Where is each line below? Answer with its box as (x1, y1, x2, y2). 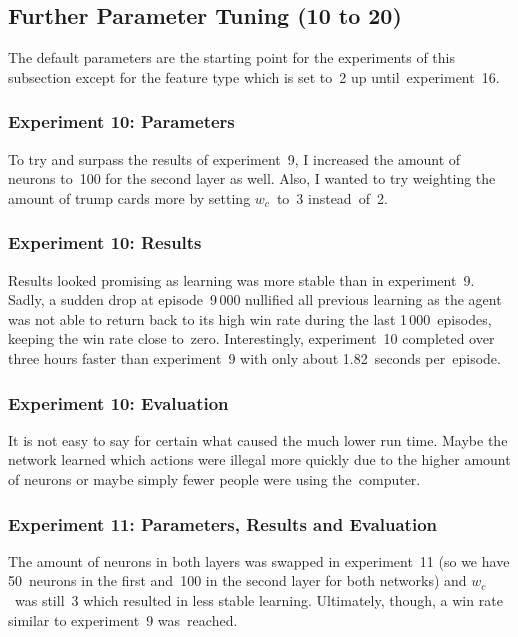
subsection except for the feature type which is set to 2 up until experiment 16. (8, 66, 500, 87)
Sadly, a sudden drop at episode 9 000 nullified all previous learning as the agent (8, 289, 502, 310)
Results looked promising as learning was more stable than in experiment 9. (8, 269, 475, 290)
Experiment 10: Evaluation (8, 390, 229, 415)
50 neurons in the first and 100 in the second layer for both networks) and (8, 570, 467, 591)
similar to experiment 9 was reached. (8, 609, 238, 630)
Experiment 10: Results (8, 230, 202, 255)
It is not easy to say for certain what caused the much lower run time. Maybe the (8, 429, 508, 450)
